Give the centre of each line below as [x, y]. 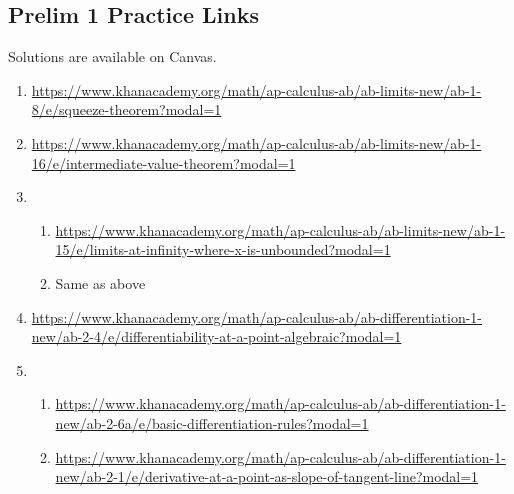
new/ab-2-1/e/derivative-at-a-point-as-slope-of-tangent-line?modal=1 [267, 476]
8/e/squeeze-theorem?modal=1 [126, 109]
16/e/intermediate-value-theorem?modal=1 [163, 162]
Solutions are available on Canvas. [112, 56]
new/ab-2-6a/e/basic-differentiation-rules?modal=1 [212, 422]
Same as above [100, 282]
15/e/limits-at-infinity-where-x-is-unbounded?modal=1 [223, 249]
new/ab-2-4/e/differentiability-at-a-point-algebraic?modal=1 [216, 336]
